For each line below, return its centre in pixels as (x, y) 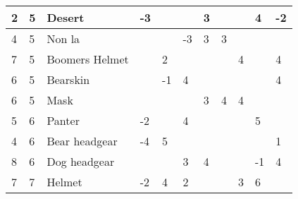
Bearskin (68, 79)
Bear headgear (82, 141)
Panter (63, 120)
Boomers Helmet (88, 59)
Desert (66, 17)
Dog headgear (81, 161)
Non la (63, 38)
